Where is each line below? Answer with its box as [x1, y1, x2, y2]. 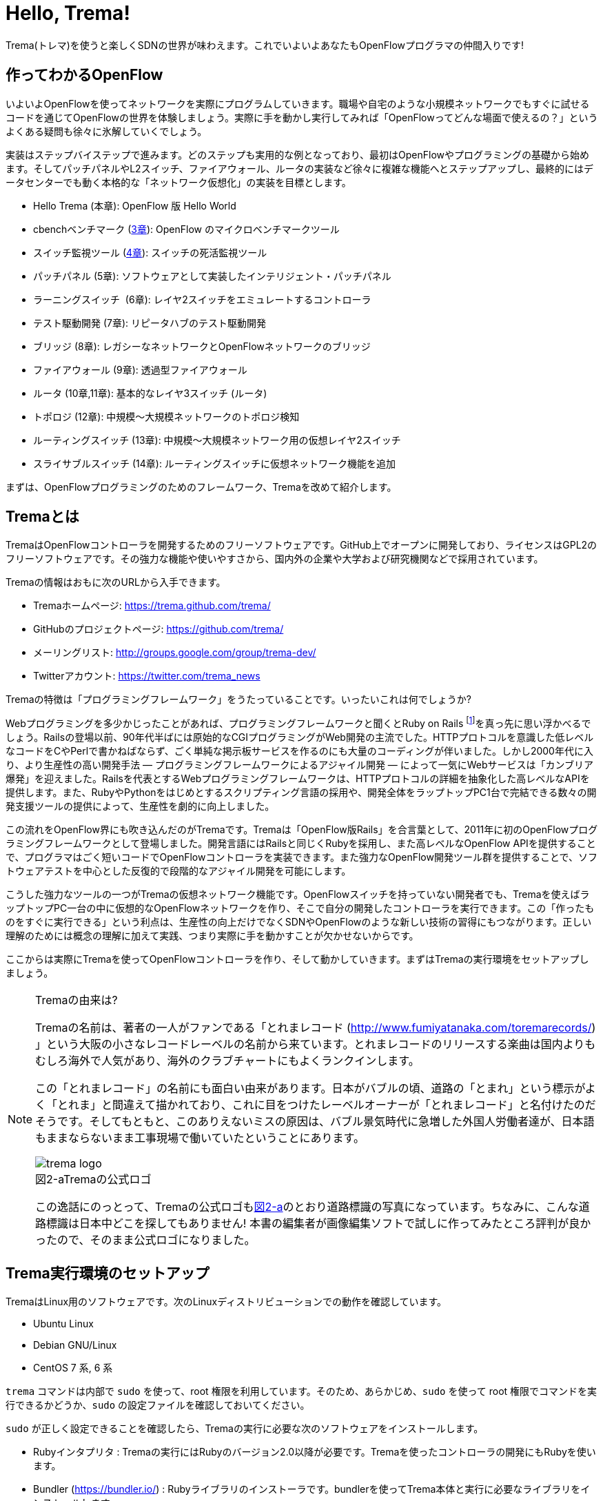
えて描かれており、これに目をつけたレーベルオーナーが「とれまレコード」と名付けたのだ [134, 1098, 596, 1112]
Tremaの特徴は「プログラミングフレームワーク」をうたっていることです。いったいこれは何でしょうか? [6, 693, 471, 706]
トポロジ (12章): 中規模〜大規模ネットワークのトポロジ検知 [33, 410, 300, 422]
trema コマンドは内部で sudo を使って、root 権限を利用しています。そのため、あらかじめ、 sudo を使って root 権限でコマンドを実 [6, 1385, 597, 1397]
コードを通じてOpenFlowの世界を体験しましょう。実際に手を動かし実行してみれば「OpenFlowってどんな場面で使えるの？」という [6, 111, 598, 123]
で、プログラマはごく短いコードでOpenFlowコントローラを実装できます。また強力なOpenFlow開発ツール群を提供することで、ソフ [6, 851, 597, 864]
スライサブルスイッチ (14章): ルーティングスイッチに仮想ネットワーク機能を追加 [33, 457, 396, 469]
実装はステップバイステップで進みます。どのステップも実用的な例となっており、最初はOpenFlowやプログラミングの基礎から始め [6, 148, 590, 161]
